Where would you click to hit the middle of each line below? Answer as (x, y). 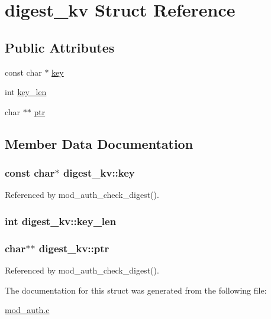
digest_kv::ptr (74, 248)
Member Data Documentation (99, 143)
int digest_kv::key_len (61, 221)
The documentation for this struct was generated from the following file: (136, 290)
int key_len (26, 92)
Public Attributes (60, 47)
